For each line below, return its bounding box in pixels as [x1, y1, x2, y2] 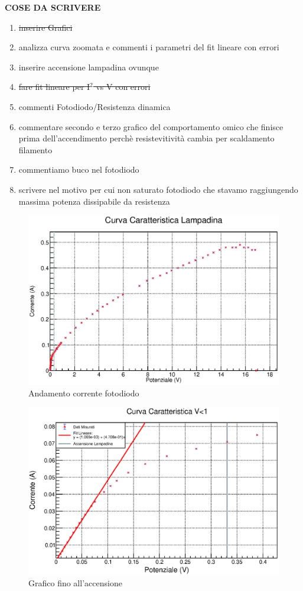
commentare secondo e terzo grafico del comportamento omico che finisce [18, 120, 284, 133]
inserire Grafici [18, 21, 73, 33]
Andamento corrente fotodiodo [28, 386, 139, 399]
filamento [18, 143, 53, 156]
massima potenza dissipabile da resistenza [18, 195, 170, 207]
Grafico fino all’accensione [28, 577, 122, 589]
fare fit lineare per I [18, 80, 90, 93]
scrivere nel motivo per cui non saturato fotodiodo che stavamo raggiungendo [18, 183, 298, 195]
